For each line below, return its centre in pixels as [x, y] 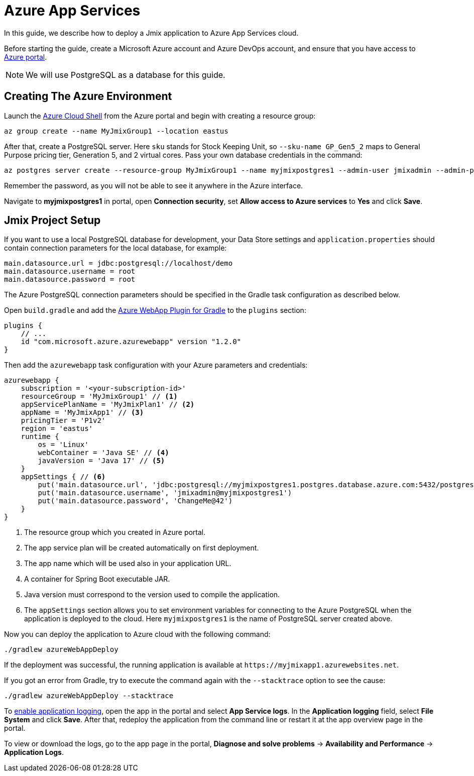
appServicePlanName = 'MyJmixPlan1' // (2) [108, 405]
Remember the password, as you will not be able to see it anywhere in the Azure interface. [154, 185]
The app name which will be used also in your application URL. [128, 564]
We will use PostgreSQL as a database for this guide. [126, 75]
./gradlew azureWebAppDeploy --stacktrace [89, 696]
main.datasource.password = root [70, 280]
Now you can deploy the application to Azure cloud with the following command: [137, 634]
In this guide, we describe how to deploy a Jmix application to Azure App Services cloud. [151, 33]
